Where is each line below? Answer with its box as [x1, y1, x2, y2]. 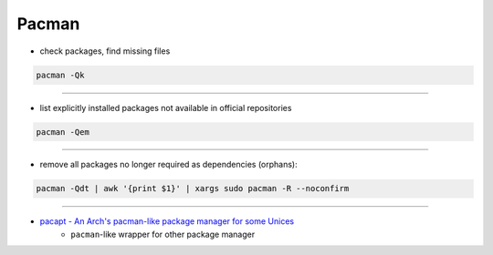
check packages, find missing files [39, 46, 171, 56]
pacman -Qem [36, 127, 90, 137]
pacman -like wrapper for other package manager [70, 229, 256, 240]
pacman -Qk [36, 69, 85, 80]
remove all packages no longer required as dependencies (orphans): [39, 159, 298, 170]
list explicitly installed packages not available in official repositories [39, 102, 292, 113]
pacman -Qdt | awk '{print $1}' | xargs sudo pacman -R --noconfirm [36, 183, 350, 194]
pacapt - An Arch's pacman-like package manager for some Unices [39, 216, 295, 227]
